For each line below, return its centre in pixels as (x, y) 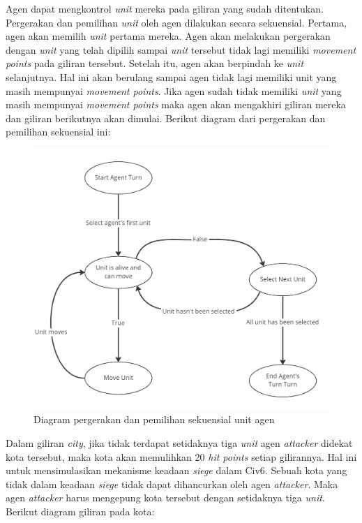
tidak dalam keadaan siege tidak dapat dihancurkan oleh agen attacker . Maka (172, 484)
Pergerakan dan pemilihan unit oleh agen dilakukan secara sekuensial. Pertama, (176, 22)
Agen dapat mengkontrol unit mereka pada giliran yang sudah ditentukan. (165, 8)
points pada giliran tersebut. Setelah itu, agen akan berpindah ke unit (155, 63)
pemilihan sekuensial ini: (58, 132)
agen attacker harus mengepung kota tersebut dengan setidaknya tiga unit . (165, 498)
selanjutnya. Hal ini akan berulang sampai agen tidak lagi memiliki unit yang (171, 76)
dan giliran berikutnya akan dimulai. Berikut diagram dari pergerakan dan (166, 118)
